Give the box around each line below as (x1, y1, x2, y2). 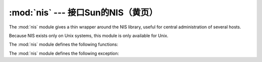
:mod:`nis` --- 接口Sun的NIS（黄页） (9, 7, 158, 18)
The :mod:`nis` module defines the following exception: (9, 50, 119, 56)
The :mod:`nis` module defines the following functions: (9, 41, 118, 48)
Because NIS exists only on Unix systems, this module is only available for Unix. (9, 33, 168, 38)
